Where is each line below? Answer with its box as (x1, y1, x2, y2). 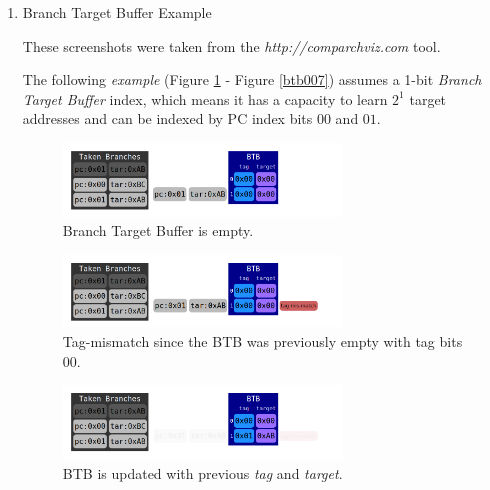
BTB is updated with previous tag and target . (62, 463, 343, 484)
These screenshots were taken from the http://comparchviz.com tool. (22, 35, 441, 56)
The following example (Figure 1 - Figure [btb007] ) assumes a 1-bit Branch (22, 69, 482, 90)
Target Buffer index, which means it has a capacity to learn (22, 88, 388, 109)
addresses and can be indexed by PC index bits (22, 108, 313, 129)
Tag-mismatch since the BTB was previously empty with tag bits (62, 331, 463, 352)
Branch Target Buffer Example (22, 2, 212, 22)
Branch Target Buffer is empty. (62, 220, 254, 241)
